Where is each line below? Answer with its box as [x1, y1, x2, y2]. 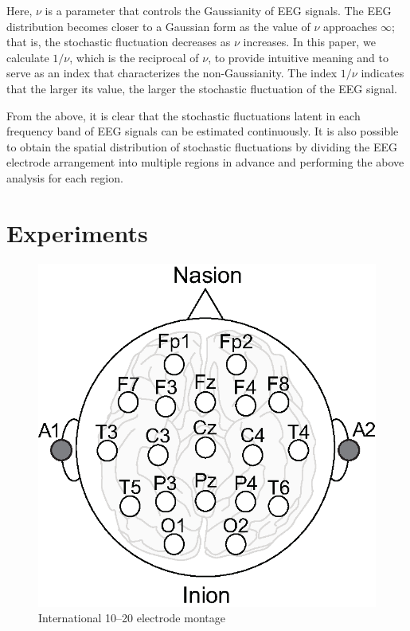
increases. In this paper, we [243, 33, 376, 50]
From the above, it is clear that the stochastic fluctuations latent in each [6, 107, 361, 123]
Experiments [6, 216, 148, 249]
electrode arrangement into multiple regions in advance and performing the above [6, 154, 404, 170]
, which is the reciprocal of [69, 49, 199, 65]
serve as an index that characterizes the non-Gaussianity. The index [6, 65, 338, 81]
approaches [323, 18, 377, 34]
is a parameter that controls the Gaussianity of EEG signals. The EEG [45, 2, 392, 18]
